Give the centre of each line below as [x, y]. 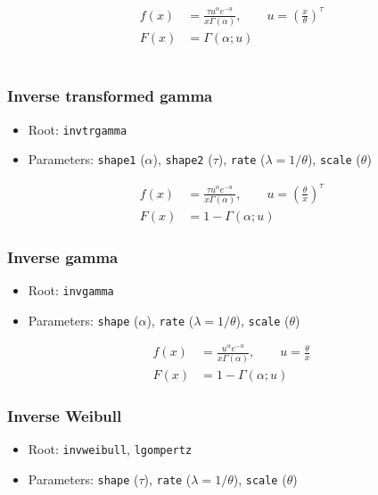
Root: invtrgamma [78, 129]
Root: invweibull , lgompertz [110, 449]
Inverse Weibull [65, 415]
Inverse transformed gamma [110, 96]
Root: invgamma [71, 290]
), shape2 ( [183, 159]
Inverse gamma [63, 256]
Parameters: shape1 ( [86, 159]
